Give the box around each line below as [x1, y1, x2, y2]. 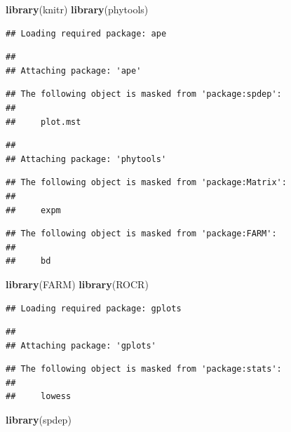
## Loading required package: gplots [6, 303, 182, 313]
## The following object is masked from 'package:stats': [6, 364, 282, 374]
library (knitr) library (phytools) [6, 2, 149, 16]
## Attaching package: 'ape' [6, 65, 142, 76]
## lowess [6, 391, 72, 402]
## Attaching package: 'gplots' [6, 340, 156, 351]
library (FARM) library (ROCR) [6, 276, 149, 291]
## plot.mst [6, 116, 81, 127]
